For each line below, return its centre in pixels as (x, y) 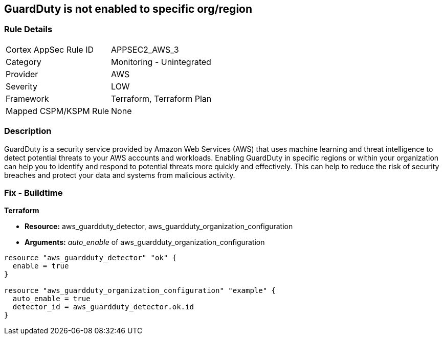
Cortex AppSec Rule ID (50, 49)
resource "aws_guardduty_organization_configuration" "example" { (140, 291)
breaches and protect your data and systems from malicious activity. (120, 175)
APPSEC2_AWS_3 (145, 49)
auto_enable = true (51, 299)
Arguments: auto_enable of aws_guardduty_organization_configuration (145, 242)
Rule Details (28, 29)
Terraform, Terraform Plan (161, 98)
